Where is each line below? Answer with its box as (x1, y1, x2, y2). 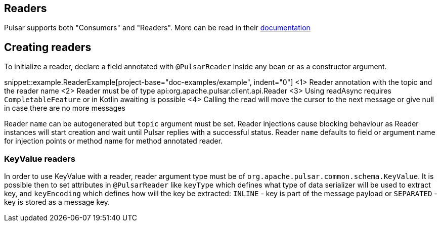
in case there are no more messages (4, 104, 125, 113)
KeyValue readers (4, 153, 75, 164)
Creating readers (4, 40, 92, 54)
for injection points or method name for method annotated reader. (4, 137, 223, 146)
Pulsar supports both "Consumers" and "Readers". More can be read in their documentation (4, 23, 311, 32)
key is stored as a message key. (4, 198, 110, 207)
